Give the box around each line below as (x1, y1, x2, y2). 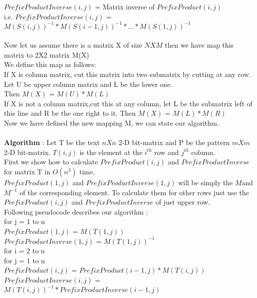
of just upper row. (155, 197, 210, 207)
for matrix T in (4, 166, 51, 176)
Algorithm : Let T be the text (4, 137, 100, 148)
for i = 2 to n (4, 245, 45, 256)
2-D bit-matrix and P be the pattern (118, 137, 230, 148)
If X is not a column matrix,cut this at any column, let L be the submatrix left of (4, 98, 253, 108)
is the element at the (79, 147, 142, 157)
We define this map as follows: (4, 59, 96, 70)
